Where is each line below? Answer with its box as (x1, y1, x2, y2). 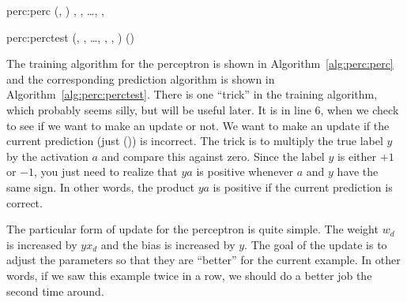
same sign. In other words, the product (6, 178, 194, 195)
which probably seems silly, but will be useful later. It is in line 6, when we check (6, 101, 399, 117)
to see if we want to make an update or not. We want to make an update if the (6, 117, 390, 133)
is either (337, 147, 377, 164)
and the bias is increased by (100, 236, 236, 252)
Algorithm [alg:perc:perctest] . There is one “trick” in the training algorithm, (6, 86, 378, 103)
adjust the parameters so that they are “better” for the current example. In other (6, 252, 401, 268)
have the (337, 163, 379, 180)
